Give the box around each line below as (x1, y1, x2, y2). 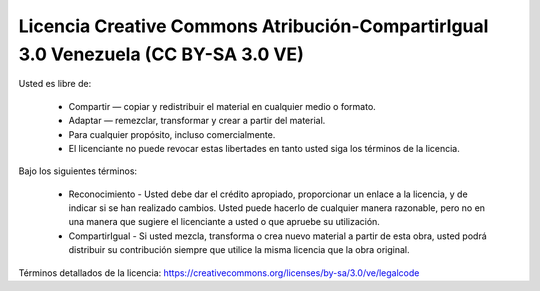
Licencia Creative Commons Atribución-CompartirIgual (18, 15, 489, 37)
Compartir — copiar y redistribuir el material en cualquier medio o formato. (68, 100, 377, 112)
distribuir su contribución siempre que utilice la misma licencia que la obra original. (68, 244, 410, 256)
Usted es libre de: (18, 78, 92, 90)
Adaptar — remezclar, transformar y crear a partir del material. (68, 115, 326, 127)
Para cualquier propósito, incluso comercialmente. (68, 128, 276, 140)
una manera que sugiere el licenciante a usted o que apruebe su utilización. (68, 216, 380, 228)
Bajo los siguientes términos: (18, 165, 138, 177)
